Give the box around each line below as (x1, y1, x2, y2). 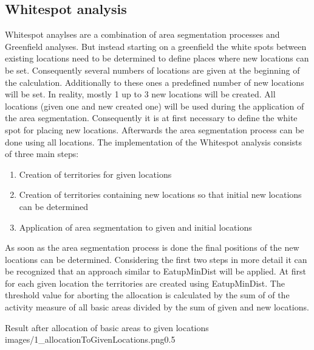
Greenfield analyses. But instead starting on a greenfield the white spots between (5, 40, 307, 52)
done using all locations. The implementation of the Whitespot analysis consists (5, 135, 302, 148)
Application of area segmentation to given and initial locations (19, 220, 252, 233)
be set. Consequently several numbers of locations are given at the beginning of (5, 63, 300, 76)
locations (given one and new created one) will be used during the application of (5, 99, 304, 112)
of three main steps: (5, 147, 79, 160)
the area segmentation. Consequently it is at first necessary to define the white (5, 111, 298, 124)
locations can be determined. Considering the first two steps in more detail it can (5, 253, 307, 265)
